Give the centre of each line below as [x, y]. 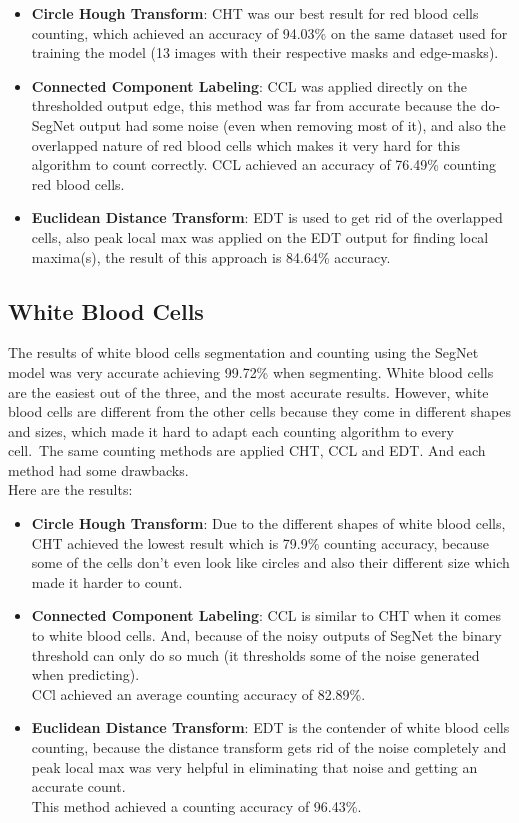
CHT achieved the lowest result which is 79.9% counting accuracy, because [260, 542]
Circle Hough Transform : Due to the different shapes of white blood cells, [268, 523]
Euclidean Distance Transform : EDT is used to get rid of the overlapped [267, 217]
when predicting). [85, 674]
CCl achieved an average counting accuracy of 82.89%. [198, 693]
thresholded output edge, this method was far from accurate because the [253, 105]
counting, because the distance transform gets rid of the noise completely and [269, 747]
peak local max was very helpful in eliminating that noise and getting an [254, 766]
